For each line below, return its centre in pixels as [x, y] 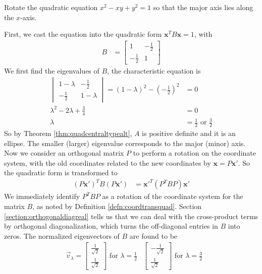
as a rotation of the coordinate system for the [173, 196]
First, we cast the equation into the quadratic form [83, 34]
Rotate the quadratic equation [51, 7]
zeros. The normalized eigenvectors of [62, 235]
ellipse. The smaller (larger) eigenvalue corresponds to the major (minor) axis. [125, 143]
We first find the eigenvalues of [52, 70]
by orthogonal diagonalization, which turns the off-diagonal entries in [111, 226]
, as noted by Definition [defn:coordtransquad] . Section [117, 206]
